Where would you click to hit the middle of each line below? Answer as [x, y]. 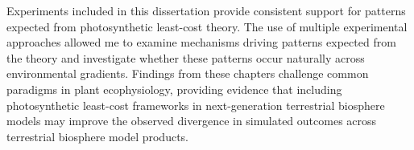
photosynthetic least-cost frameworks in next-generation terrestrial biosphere [196, 105]
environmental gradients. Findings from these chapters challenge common [188, 73]
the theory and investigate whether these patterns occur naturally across [186, 57]
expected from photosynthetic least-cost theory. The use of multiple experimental [207, 26]
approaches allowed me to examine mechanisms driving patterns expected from [201, 42]
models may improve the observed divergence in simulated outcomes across [192, 121]
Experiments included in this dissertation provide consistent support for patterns [206, 10]
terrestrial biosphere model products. [98, 136]
